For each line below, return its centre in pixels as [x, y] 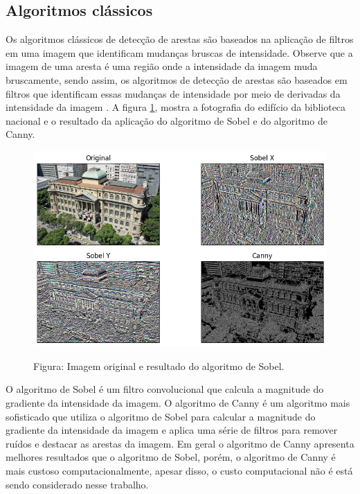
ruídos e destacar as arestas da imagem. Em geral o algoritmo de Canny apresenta [180, 443]
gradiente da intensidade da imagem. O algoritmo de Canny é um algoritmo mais [178, 403]
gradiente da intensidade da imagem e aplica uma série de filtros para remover [172, 430]
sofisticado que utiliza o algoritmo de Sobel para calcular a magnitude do [161, 416]
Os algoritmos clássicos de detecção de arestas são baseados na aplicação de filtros [180, 39]
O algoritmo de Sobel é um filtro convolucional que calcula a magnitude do [165, 389]
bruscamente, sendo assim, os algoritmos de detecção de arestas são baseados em [177, 79]
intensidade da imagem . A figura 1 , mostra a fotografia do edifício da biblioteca [176, 107]
